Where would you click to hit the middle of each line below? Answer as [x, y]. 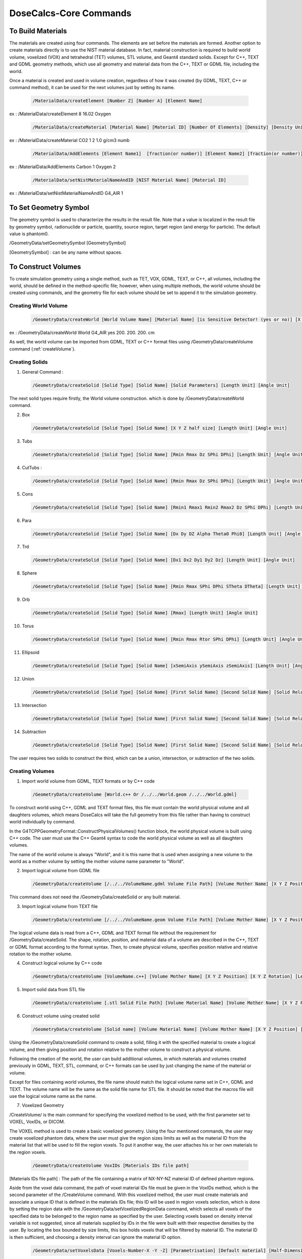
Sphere [29, 573]
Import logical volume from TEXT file [60, 906]
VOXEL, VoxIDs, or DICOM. [37, 1122]
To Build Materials [38, 31]
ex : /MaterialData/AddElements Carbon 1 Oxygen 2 [62, 167]
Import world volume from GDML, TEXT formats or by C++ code [88, 781]
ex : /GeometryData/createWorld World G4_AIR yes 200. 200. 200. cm [82, 332]
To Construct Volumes [45, 267]
